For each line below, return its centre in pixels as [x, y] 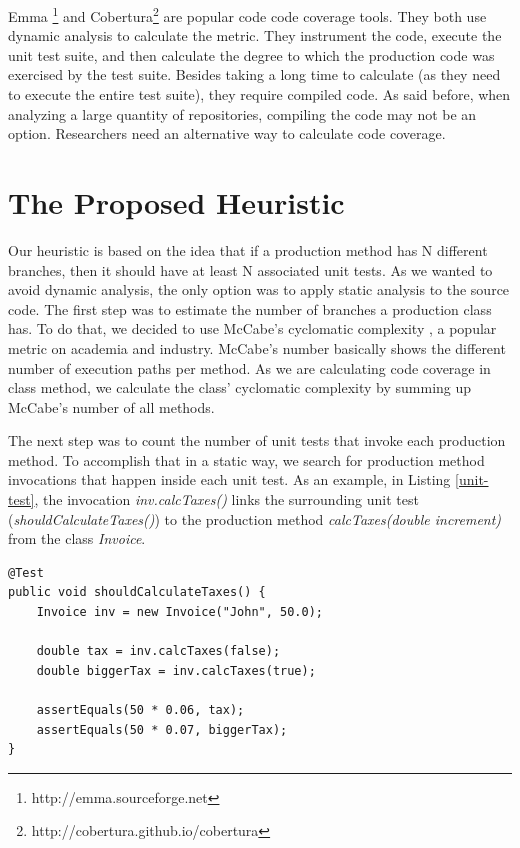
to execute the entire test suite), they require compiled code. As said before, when [259, 94]
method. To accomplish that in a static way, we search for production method [246, 459]
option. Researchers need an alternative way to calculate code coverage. [227, 133]
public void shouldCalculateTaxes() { [137, 592]
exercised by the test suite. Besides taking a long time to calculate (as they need [254, 74]
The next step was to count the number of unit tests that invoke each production [257, 440]
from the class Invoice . [77, 538]
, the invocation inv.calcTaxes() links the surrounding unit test [226, 499]
